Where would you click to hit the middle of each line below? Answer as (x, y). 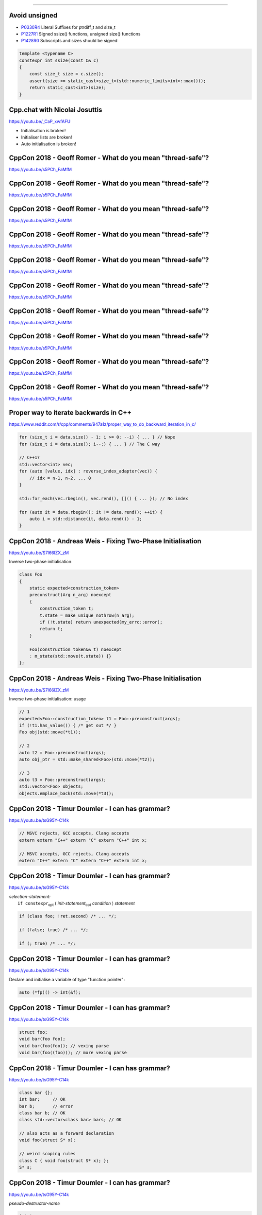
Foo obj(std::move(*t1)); (50, 732)
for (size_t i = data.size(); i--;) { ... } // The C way (90, 444)
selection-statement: (30, 896)
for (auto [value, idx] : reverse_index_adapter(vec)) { (88, 471)
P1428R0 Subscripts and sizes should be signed (69, 41)
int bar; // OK (42, 1099)
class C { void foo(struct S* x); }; (64, 1161)
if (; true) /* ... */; (48, 943)
